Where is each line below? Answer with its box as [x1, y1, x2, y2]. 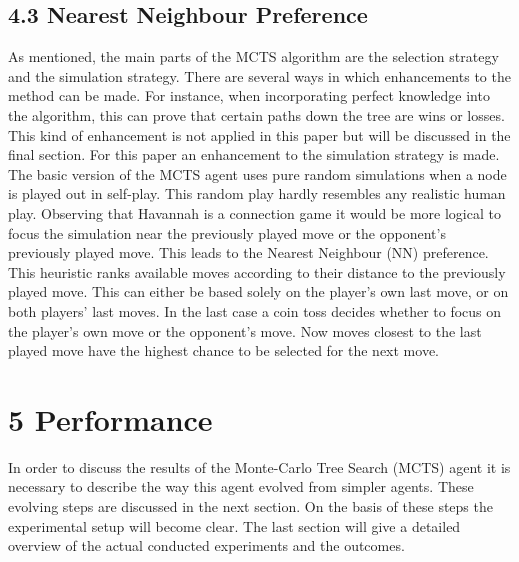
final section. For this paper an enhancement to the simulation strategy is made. [8, 144, 500, 165]
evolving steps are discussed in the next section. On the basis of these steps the [8, 496, 493, 517]
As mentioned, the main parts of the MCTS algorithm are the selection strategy [8, 46, 499, 67]
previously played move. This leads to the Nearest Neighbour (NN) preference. [8, 242, 489, 263]
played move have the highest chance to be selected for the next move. [8, 340, 440, 361]
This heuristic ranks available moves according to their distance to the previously [8, 261, 506, 282]
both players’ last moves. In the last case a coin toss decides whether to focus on [8, 300, 502, 321]
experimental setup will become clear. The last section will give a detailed [8, 515, 461, 536]
